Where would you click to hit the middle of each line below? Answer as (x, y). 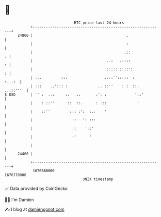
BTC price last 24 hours (99, 23)
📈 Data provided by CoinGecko (36, 188)
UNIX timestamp (98, 179)
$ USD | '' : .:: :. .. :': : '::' (74, 94)
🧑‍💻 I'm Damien (19, 200)
